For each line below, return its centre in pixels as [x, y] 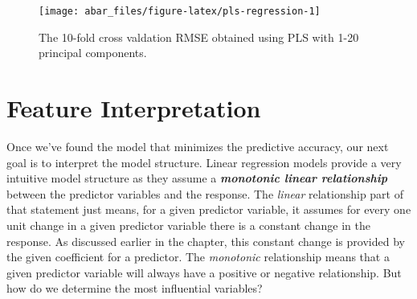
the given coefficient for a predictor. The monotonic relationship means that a [198, 257]
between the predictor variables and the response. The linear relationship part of [205, 193]
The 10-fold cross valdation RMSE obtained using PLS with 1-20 [199, 37]
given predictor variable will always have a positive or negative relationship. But [204, 272]
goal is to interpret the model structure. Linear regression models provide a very [204, 162]
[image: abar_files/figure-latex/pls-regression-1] [180, 11]
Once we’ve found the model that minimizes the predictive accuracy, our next [198, 146]
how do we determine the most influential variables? [135, 288]
